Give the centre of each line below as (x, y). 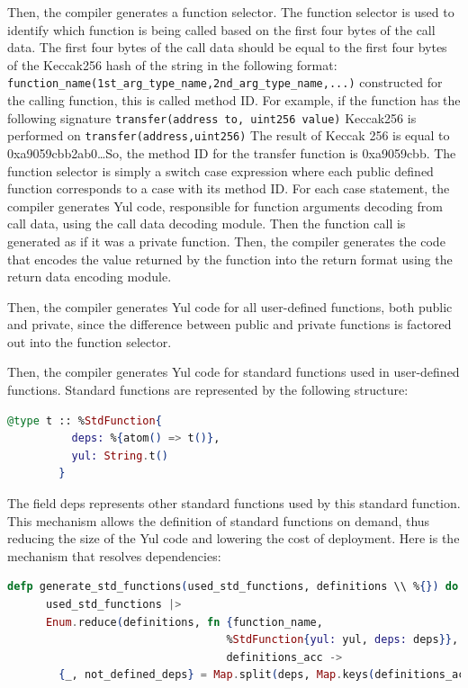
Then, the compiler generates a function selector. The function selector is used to (231, 12)
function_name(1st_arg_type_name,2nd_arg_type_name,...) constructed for (225, 82)
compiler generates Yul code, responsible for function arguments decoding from (225, 206)
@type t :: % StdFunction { (85, 420)
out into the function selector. (90, 341)
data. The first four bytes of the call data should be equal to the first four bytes (227, 47)
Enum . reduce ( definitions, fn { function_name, (184, 622)
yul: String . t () (120, 456)
